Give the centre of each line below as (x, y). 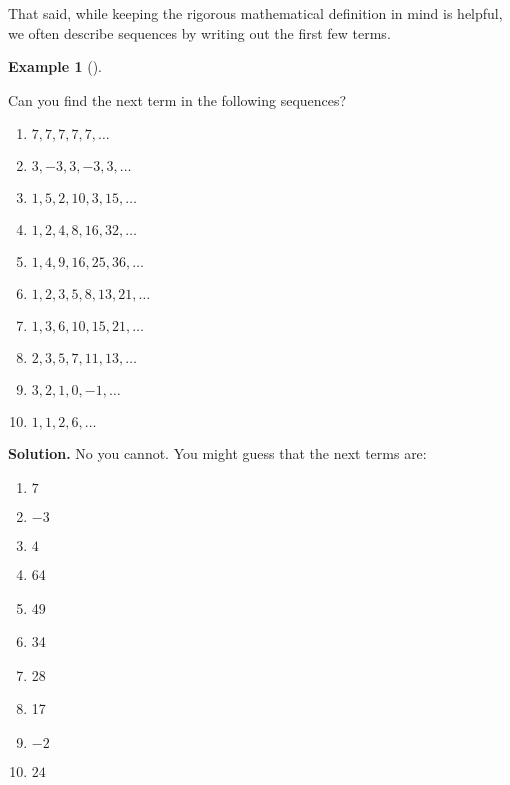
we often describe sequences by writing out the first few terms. (199, 32)
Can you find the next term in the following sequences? (177, 99)
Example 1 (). (55, 66)
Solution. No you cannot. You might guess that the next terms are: (217, 453)
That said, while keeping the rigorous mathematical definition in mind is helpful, (255, 13)
